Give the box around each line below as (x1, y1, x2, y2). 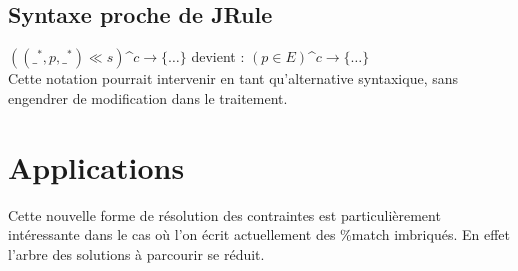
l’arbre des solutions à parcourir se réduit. (8, 243, 265, 264)
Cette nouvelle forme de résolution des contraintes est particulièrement (8, 204, 441, 225)
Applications (8, 146, 185, 187)
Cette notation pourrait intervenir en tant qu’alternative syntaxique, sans (8, 68, 459, 89)
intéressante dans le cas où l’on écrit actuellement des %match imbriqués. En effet (8, 224, 510, 245)
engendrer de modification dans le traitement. (8, 87, 288, 108)
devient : (191, 46, 245, 67)
